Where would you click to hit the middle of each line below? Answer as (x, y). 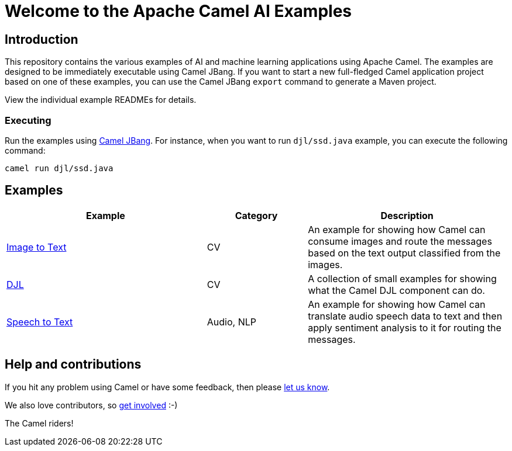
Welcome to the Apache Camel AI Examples (178, 11)
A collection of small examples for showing (402, 278)
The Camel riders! (39, 423)
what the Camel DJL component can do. (396, 290)
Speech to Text (40, 322)
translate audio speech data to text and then (405, 316)
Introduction (42, 39)
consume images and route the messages (400, 241)
